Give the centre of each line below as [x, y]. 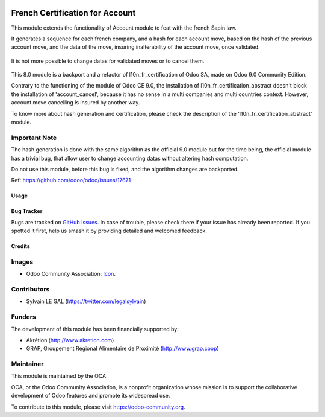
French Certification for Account [73, 13]
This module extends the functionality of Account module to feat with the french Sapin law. [124, 28]
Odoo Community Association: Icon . [71, 274]
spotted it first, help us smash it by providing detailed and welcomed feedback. [109, 231]
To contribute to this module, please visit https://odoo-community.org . [98, 407]
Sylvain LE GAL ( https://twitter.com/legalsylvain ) [86, 301]
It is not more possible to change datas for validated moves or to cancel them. [108, 61]
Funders [23, 317]
